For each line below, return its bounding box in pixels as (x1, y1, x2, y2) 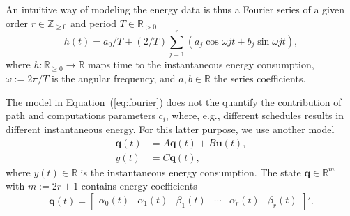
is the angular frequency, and (52, 70, 176, 85)
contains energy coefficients (81, 178, 197, 193)
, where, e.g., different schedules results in (165, 108, 344, 123)
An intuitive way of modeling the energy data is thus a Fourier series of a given (6, 2, 344, 16)
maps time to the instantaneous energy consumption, (87, 57, 314, 72)
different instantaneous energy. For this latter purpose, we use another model (6, 121, 335, 136)
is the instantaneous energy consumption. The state (80, 164, 301, 179)
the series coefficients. (213, 70, 306, 85)
